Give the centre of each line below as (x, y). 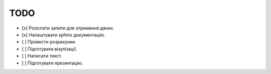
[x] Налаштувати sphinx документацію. (63, 34)
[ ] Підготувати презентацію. (52, 63)
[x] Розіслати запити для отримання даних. (68, 28)
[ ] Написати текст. (42, 56)
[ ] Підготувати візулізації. (49, 49)
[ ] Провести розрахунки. (49, 42)
